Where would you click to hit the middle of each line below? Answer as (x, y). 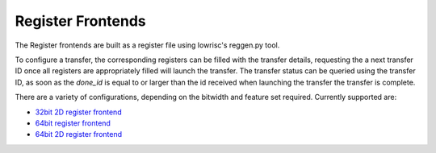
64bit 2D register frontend (79, 134)
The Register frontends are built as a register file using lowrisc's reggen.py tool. (147, 45)
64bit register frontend (73, 123)
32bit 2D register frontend (78, 112)
